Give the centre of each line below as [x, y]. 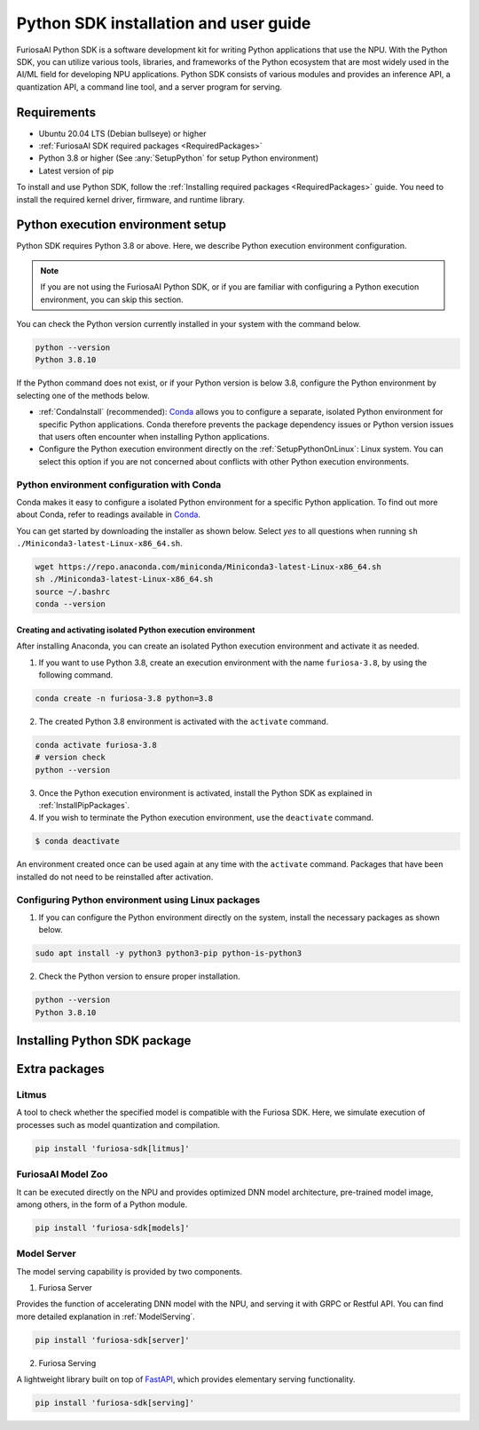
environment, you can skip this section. [112, 299]
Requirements [56, 112]
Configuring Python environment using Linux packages [138, 900]
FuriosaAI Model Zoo [62, 1174]
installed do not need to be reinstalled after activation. [115, 877]
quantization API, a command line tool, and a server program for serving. [149, 87]
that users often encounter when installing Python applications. [154, 436]
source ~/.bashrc [73, 592]
